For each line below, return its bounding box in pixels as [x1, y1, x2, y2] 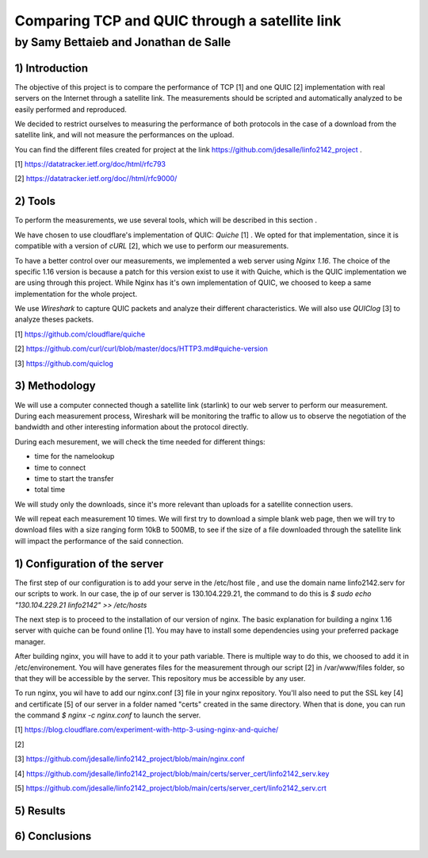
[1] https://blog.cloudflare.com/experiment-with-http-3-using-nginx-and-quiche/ [14, 725, 279, 734]
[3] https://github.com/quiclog [14, 358, 114, 368]
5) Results [14, 804, 67, 818]
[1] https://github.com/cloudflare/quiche [14, 329, 146, 339]
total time [34, 485, 66, 494]
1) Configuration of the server [14, 556, 164, 571]
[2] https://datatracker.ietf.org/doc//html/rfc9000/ [14, 174, 178, 183]
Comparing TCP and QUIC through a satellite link [14, 12, 342, 29]
